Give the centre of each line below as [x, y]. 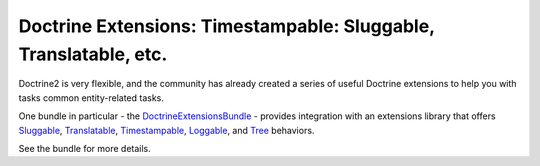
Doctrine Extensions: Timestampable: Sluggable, [226, 26]
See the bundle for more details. [85, 148]
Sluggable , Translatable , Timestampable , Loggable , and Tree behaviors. [166, 130]
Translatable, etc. [93, 54]
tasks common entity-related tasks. [91, 97]
